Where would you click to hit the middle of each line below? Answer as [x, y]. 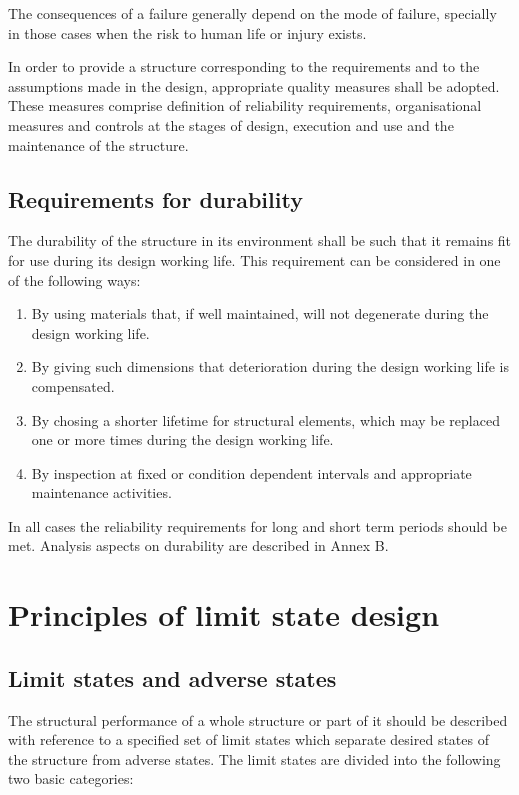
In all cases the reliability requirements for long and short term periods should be [257, 525]
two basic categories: [71, 778]
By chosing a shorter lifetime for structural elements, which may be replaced [265, 419]
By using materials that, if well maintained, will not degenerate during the [260, 313]
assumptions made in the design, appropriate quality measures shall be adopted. [254, 85]
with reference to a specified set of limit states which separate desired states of [248, 739]
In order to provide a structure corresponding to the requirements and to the [244, 66]
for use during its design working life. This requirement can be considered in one [254, 259]
